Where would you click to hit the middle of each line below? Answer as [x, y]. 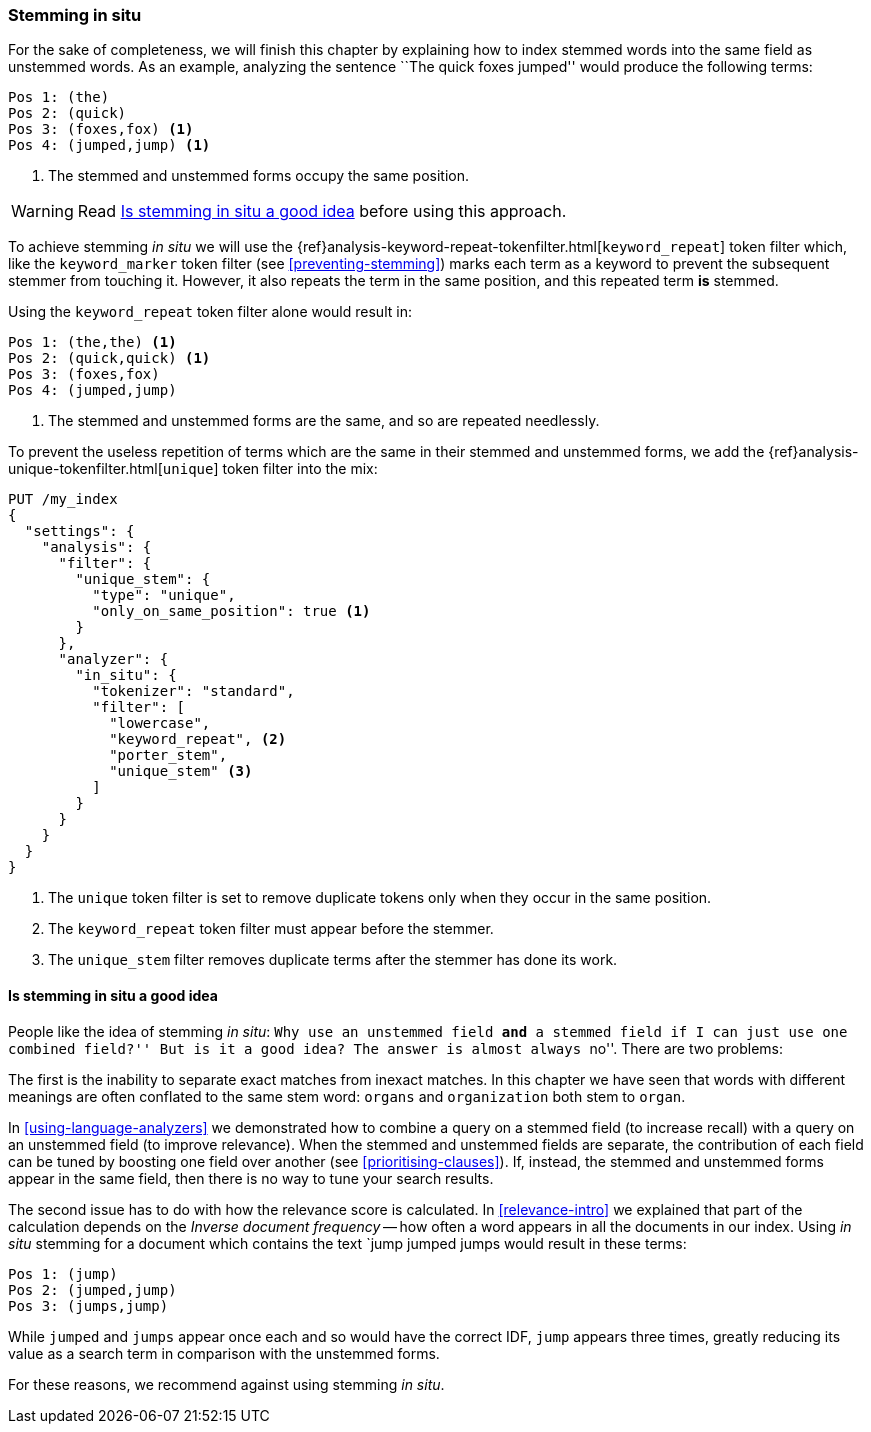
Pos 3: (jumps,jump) [88, 1305]
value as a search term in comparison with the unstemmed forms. [224, 1353]
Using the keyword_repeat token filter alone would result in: [210, 312]
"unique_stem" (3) [181, 771]
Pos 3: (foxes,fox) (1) [101, 129]
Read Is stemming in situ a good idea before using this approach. [322, 211]
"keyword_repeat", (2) [198, 739]
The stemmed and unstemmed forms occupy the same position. [259, 176]
